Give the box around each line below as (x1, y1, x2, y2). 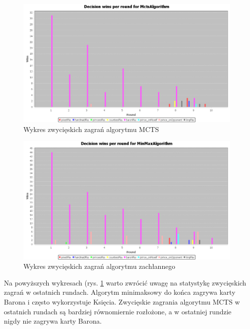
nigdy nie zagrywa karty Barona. (4, 316, 102, 326)
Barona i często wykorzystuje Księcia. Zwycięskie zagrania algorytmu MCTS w (4, 297, 240, 307)
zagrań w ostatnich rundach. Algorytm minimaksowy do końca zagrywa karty (4, 287, 235, 297)
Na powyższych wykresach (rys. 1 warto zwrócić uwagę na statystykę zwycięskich (4, 277, 247, 287)
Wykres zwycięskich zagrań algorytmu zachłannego (23, 261, 175, 271)
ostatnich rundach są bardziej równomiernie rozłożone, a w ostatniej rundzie (4, 306, 231, 316)
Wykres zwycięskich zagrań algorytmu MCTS (23, 124, 159, 134)
